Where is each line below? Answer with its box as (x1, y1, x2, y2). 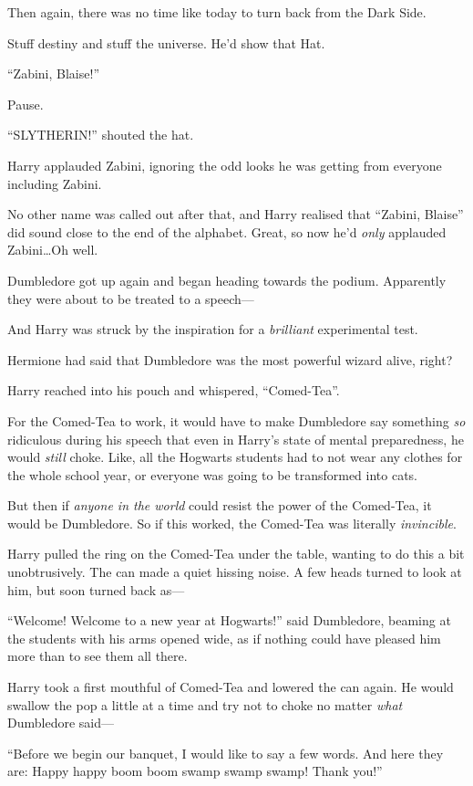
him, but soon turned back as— (7, 580, 185, 599)
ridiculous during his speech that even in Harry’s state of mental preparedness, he (7, 429, 464, 448)
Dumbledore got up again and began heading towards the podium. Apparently (7, 270, 447, 289)
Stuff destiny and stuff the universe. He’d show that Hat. (7, 33, 325, 52)
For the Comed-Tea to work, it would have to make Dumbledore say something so (7, 411, 466, 430)
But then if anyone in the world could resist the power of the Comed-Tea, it (7, 496, 432, 515)
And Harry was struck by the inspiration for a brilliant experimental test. (7, 320, 418, 339)
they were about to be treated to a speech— (7, 288, 254, 308)
